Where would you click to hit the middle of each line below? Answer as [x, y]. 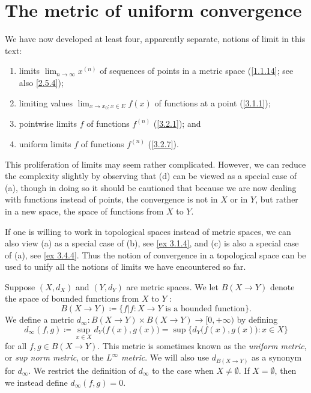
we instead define [36, 382]
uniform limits [45, 143]
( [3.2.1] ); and [177, 123]
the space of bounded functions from [72, 298]
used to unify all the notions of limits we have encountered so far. [125, 267]
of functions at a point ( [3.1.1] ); [213, 102]
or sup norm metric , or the [54, 357]
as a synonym [277, 357]
